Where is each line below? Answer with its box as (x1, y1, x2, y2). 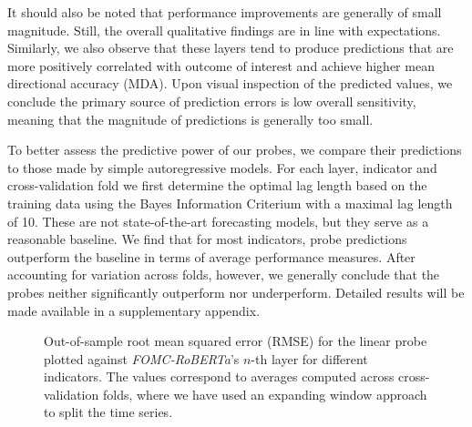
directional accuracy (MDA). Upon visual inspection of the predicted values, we (7, 74, 453, 93)
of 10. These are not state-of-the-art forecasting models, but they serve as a (7, 211, 429, 230)
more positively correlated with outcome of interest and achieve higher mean (7, 56, 435, 75)
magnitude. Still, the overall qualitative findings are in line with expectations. (7, 20, 441, 39)
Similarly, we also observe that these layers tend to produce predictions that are (7, 38, 454, 57)
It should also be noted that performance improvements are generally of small (7, 3, 442, 21)
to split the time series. (44, 402, 173, 422)
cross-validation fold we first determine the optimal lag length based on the (7, 176, 427, 195)
